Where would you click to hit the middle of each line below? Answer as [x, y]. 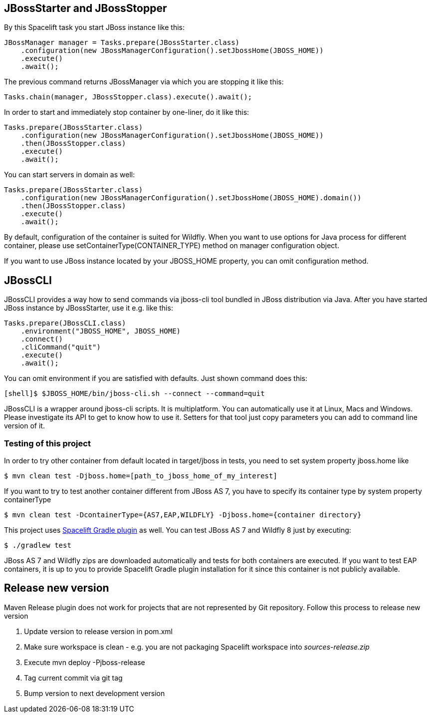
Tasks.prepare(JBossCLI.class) [65, 323]
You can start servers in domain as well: [70, 175]
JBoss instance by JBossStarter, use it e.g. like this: [89, 308]
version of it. [24, 426]
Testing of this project [47, 443]
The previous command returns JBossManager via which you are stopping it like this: [144, 82]
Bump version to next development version [95, 693]
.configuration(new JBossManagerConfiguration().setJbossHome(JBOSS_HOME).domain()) [191, 198]
